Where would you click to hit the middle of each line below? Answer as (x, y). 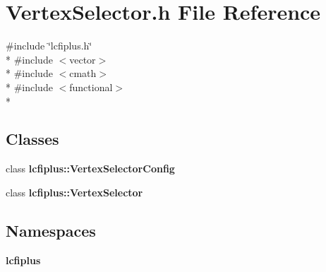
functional (91, 87)
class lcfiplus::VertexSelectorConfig (90, 168)
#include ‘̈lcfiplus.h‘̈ (49, 46)
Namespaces (51, 230)
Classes (32, 139)
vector (83, 59)
